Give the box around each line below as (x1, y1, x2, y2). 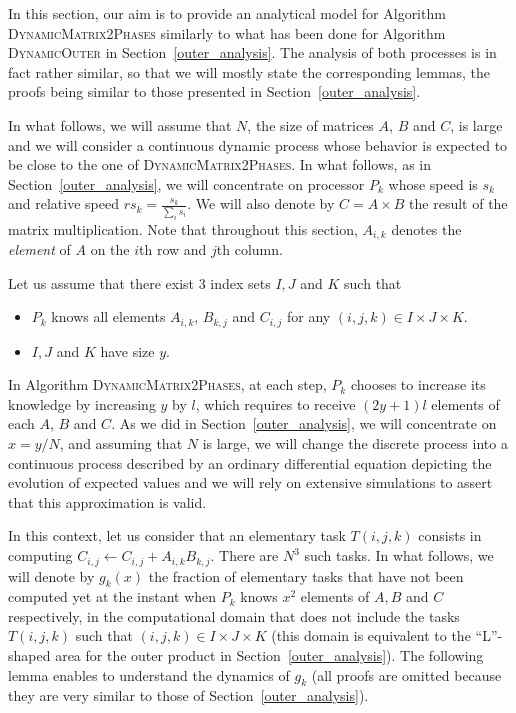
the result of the (409, 193, 508, 214)
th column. (216, 239, 283, 260)
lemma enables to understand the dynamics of (8, 664, 290, 685)
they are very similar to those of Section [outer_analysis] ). (8, 685, 369, 706)
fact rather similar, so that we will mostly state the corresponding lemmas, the (8, 61, 491, 82)
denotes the (391, 218, 462, 239)
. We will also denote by (187, 193, 335, 214)
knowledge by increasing (8, 393, 156, 414)
